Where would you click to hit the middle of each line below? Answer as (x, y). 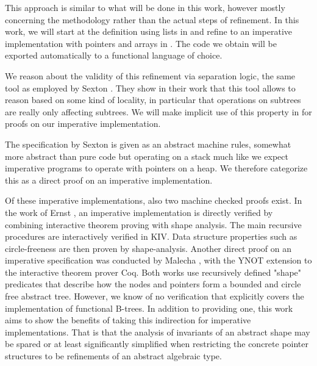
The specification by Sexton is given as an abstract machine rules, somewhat (148, 144)
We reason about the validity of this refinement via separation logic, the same (150, 75)
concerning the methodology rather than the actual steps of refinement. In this (152, 19)
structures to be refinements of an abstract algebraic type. (113, 356)
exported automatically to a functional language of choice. (114, 55)
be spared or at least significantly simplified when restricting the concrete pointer (157, 344)
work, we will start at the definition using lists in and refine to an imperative (149, 31)
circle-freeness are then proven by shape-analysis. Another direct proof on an (148, 248)
